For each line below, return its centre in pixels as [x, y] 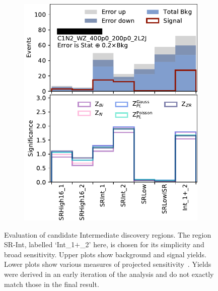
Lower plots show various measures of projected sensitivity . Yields [108, 264]
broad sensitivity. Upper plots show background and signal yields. [105, 254]
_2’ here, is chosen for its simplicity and [142, 244]
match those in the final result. [52, 284]
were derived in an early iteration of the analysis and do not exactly [109, 274]
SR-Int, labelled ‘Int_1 [40, 244]
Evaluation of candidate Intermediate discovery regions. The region [108, 234]
